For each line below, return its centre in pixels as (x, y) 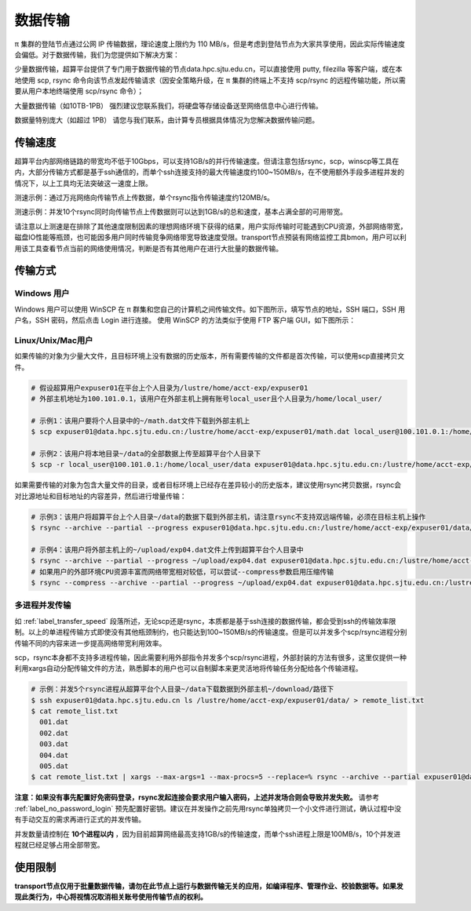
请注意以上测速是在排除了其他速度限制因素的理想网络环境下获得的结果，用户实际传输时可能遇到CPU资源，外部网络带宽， (211, 226)
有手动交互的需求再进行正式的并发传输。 (80, 819)
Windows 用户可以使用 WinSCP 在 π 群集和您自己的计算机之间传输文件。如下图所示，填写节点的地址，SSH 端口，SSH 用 (210, 309)
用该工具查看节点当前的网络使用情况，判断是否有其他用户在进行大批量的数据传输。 (148, 248)
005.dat (54, 766)
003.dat (54, 744)
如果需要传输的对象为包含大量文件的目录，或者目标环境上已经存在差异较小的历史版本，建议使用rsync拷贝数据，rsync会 (208, 485)
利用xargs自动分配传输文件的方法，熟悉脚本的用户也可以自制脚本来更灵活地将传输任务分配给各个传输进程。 (188, 669)
